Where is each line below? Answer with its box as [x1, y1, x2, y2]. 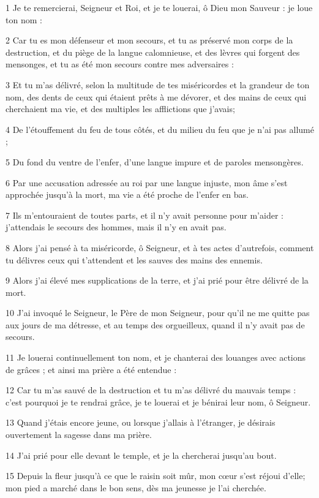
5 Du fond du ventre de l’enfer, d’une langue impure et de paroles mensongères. [6, 155, 304, 168]
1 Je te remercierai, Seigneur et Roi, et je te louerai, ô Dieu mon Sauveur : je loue [6, 1, 313, 13]
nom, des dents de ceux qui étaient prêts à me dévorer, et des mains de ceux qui [6, 90, 307, 103]
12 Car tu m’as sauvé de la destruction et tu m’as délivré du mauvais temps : [6, 383, 296, 396]
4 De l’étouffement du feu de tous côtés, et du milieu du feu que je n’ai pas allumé [6, 123, 314, 135]
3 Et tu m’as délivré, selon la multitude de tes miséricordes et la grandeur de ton [6, 78, 310, 91]
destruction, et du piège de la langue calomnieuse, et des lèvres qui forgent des [6, 45, 300, 58]
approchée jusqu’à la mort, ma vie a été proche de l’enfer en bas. [6, 188, 249, 201]
